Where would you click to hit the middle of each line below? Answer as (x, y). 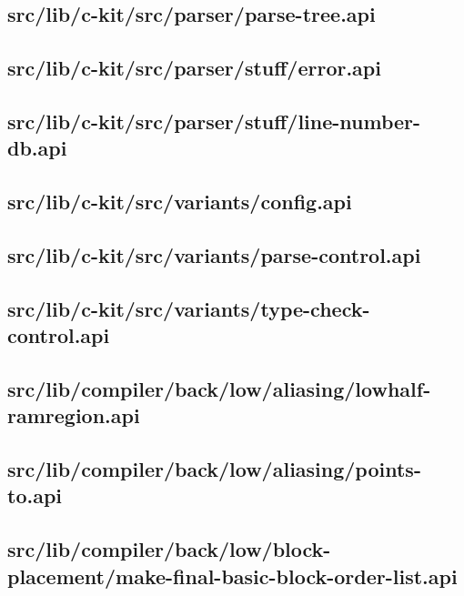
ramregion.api (74, 415)
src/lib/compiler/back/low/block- (169, 549)
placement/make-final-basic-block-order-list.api (232, 576)
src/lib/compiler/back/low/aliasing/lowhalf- (219, 388)
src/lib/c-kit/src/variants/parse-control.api (214, 254)
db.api (37, 148)
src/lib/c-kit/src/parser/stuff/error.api (194, 68)
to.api (35, 495)
